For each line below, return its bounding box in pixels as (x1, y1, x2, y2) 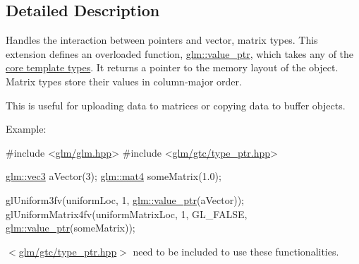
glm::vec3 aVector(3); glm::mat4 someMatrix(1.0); (6, 169, 221, 184)
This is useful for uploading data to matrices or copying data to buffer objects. (6, 97, 346, 112)
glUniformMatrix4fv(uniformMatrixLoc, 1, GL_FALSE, (6, 206, 248, 221)
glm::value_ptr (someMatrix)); (6, 220, 135, 235)
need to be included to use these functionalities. (133, 244, 339, 258)
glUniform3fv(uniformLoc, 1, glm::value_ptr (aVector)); (6, 192, 244, 207)
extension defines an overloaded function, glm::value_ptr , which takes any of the (6, 46, 354, 61)
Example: (6, 121, 47, 136)
